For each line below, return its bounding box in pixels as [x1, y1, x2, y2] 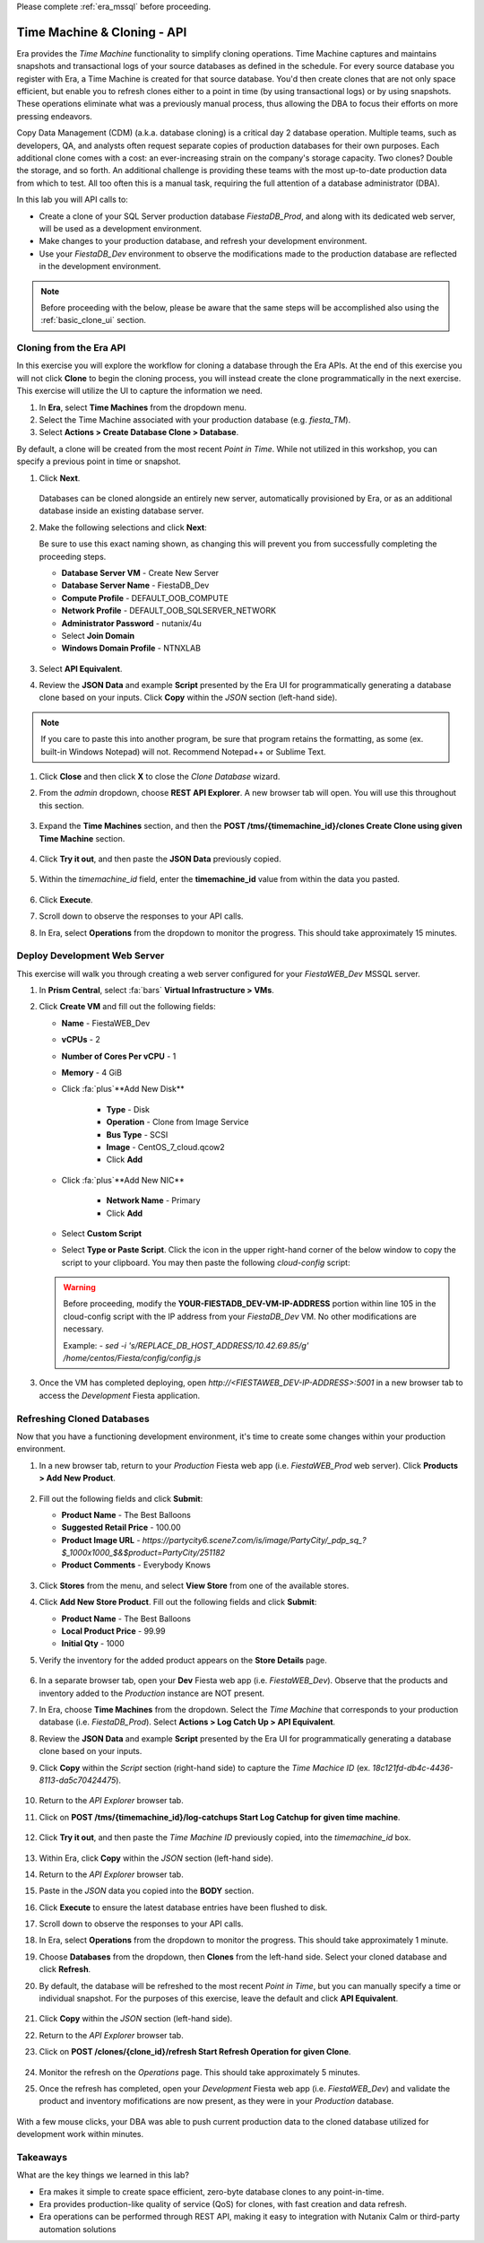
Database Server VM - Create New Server [61, 567, 220, 578]
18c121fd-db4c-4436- [372, 1762, 454, 1773]
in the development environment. [39, 261, 161, 272]
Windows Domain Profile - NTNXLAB [61, 642, 202, 654]
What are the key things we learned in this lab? [16, 2169, 190, 2180]
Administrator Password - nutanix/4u [61, 617, 202, 628]
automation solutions [39, 2223, 117, 2234]
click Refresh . [39, 1964, 91, 1975]
